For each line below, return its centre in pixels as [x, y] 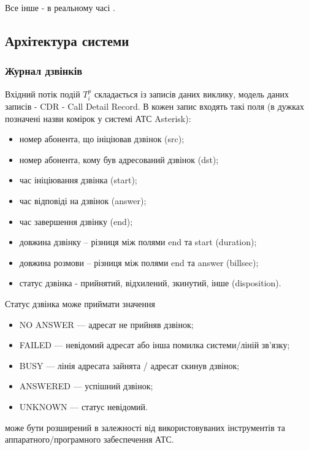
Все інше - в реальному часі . [60, 7]
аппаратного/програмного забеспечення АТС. [90, 439]
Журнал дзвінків [44, 71]
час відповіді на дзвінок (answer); [83, 200]
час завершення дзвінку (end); [76, 221]
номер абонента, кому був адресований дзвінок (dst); [119, 159]
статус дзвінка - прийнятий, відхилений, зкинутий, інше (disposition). [150, 283]
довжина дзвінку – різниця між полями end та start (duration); [138, 242]
